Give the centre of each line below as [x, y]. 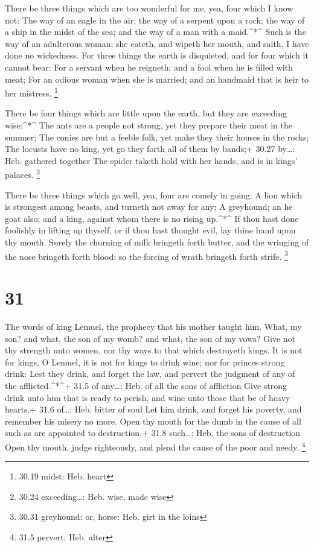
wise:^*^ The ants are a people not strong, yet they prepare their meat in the [149, 125]
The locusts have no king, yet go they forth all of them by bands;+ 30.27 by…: [150, 149]
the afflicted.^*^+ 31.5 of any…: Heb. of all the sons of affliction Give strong [146, 385]
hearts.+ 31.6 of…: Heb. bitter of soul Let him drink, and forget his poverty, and [153, 409]
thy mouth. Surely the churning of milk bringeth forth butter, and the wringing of [157, 242]
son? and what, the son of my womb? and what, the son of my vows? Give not [150, 338]
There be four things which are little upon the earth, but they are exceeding [146, 113]
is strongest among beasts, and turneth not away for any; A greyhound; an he [149, 207]
